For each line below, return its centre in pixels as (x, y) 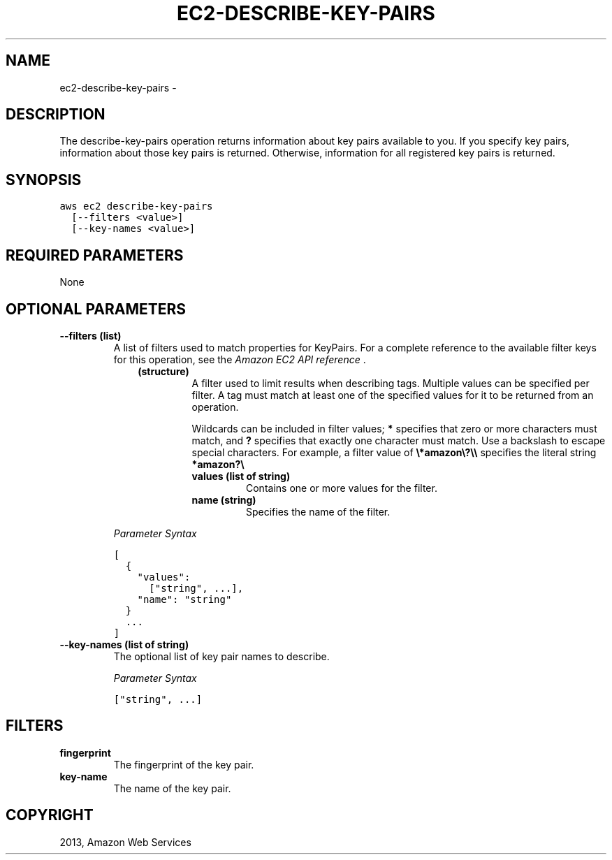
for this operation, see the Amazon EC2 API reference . (240, 359)
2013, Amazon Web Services (125, 842)
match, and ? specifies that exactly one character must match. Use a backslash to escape (399, 440)
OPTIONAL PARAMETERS (96, 309)
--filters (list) (90, 335)
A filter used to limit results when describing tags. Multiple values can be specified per (391, 383)
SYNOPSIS (44, 180)
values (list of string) (241, 476)
